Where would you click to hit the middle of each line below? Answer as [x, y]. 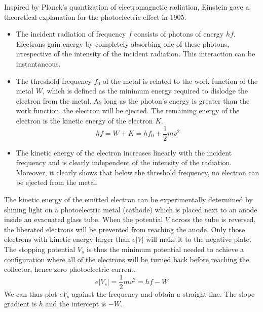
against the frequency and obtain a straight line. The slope [163, 293]
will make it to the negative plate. [199, 239]
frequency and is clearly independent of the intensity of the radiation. [124, 162]
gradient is [21, 304]
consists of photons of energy [179, 34]
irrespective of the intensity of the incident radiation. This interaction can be [136, 54]
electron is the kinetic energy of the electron [84, 120]
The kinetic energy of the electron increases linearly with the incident [124, 152]
